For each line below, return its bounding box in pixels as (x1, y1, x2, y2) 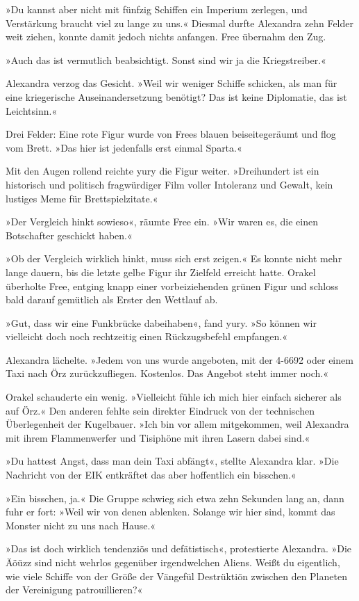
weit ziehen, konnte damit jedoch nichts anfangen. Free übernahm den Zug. (6, 29, 326, 44)
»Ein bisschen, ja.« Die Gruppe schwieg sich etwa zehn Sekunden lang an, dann (6, 490, 344, 505)
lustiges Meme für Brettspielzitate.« (6, 191, 158, 205)
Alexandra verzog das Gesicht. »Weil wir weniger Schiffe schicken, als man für (6, 76, 337, 90)
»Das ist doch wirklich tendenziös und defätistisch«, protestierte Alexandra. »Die (6, 541, 352, 556)
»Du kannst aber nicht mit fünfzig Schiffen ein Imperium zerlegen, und (6, 2, 308, 16)
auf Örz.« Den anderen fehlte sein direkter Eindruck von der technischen (6, 403, 315, 417)
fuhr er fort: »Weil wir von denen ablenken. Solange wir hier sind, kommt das (6, 504, 335, 519)
